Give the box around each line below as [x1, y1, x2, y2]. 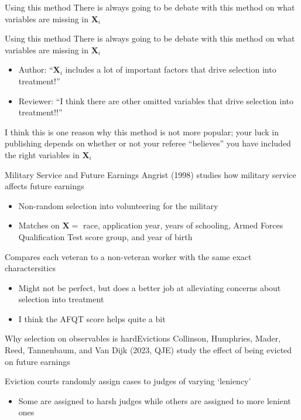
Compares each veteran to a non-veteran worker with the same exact [5, 250, 252, 262]
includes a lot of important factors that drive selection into [65, 63, 276, 76]
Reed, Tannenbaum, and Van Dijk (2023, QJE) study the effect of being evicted [5, 344, 292, 356]
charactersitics [5, 262, 56, 274]
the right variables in [5, 148, 80, 161]
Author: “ [18, 63, 53, 76]
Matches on [18, 219, 60, 231]
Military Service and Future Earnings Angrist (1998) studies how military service [5, 168, 296, 180]
